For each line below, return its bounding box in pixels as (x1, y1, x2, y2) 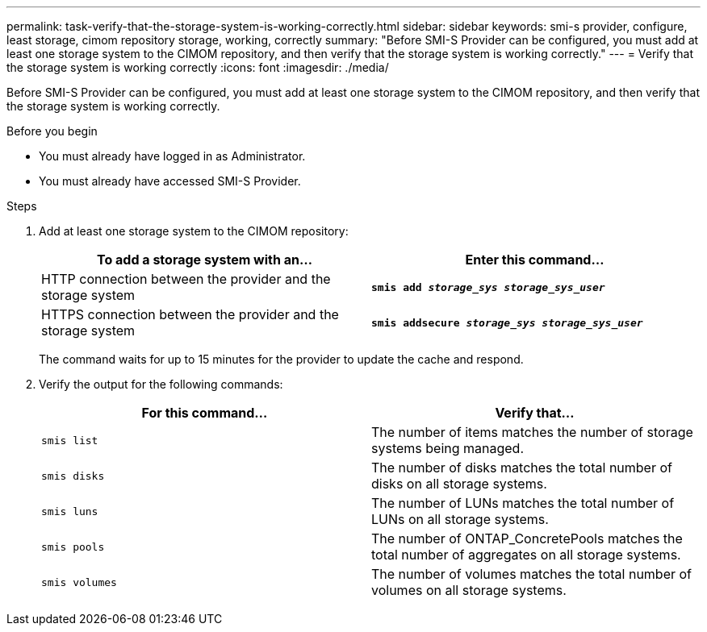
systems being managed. (371, 440, 524, 456)
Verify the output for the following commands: (39, 377, 283, 391)
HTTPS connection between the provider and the (41, 306, 339, 322)
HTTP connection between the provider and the (41, 271, 331, 287)
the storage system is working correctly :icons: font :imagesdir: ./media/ (6, 60, 389, 74)
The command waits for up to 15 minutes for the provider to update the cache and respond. (39, 352, 524, 366)
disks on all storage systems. (371, 476, 547, 492)
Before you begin (6, 124, 98, 138)
